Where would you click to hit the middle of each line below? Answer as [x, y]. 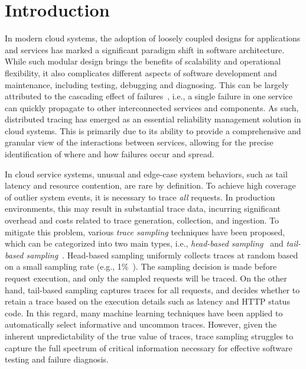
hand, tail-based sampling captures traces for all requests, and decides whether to [152, 289]
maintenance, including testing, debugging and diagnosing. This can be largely [147, 84]
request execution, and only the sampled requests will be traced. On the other [146, 278]
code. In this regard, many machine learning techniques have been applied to [144, 313]
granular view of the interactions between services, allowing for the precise [139, 142]
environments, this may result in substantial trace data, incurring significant [143, 208]
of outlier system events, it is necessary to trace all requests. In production [140, 197]
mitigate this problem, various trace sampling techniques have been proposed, [145, 232]
